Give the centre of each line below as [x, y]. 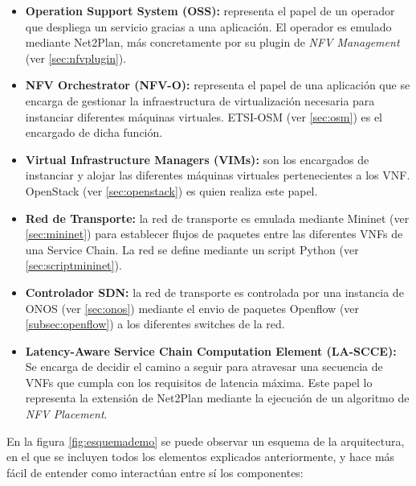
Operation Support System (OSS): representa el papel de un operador [210, 10]
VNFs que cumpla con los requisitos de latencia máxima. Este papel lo [199, 382]
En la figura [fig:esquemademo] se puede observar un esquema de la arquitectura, [206, 441]
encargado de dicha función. [94, 132]
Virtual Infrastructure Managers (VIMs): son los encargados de [197, 159]
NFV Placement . [66, 414]
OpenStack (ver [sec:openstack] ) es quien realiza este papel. [171, 190]
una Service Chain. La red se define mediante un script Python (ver [192, 249]
